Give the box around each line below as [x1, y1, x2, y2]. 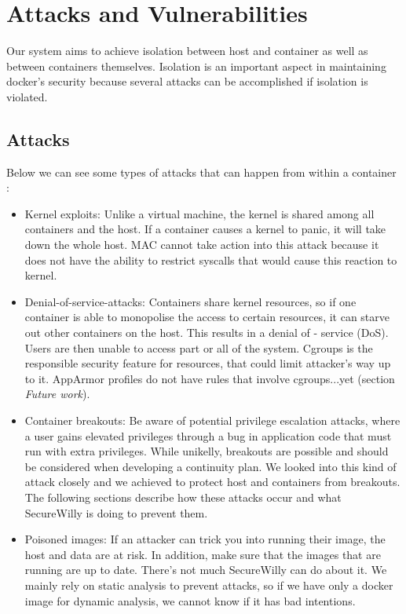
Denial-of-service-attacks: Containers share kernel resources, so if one [24, 293, 357, 309]
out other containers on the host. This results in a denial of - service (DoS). [24, 324, 389, 341]
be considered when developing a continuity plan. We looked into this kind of [24, 458, 397, 474]
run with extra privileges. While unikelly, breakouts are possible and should [24, 443, 389, 459]
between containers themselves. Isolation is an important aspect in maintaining [6, 57, 386, 74]
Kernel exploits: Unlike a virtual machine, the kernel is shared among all [24, 205, 375, 221]
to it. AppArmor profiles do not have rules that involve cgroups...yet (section [24, 370, 395, 386]
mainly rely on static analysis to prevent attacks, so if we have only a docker [24, 576, 393, 593]
